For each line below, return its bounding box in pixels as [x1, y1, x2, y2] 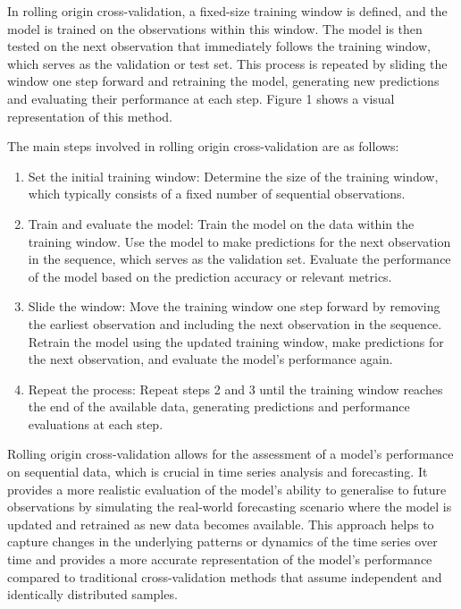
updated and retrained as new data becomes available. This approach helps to [7, 514, 434, 533]
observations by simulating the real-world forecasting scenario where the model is [7, 497, 452, 516]
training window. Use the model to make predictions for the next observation [28, 232, 451, 250]
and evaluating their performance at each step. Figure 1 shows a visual [7, 89, 395, 107]
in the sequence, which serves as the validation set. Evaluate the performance [28, 250, 451, 268]
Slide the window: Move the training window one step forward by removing [28, 297, 440, 316]
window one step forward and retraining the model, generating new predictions [7, 72, 440, 90]
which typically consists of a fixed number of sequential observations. [28, 184, 406, 203]
